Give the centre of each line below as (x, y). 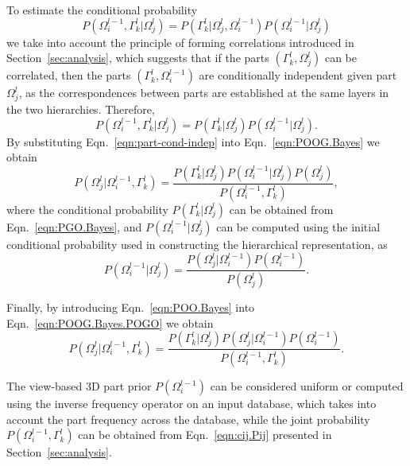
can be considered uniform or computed (307, 386)
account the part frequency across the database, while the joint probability (188, 419)
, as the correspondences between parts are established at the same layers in (204, 93)
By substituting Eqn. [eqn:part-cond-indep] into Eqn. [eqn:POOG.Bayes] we (193, 141)
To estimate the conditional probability (102, 10)
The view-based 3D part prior (79, 386)
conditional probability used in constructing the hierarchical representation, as (197, 244)
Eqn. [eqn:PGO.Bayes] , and (74, 226)
